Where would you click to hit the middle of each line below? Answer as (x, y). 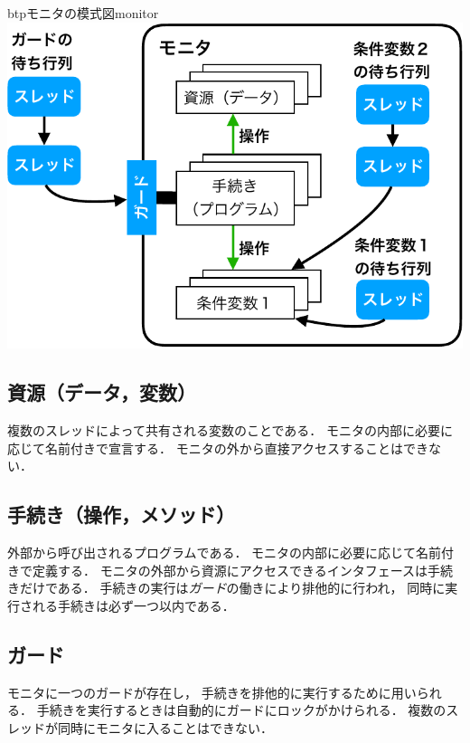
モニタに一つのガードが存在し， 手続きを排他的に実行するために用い (212, 692)
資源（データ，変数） (102, 392)
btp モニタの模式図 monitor (83, 13)
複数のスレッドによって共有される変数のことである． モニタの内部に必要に (230, 429)
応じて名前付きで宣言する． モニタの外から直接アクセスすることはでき (218, 448)
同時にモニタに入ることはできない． (165, 727)
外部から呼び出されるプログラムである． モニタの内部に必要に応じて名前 (225, 552)
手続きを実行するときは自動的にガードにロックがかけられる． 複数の (241, 710)
